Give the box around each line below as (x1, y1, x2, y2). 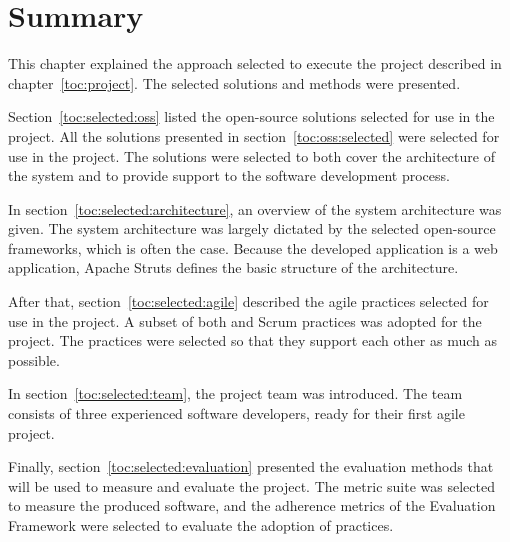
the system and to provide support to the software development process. (8, 165, 450, 186)
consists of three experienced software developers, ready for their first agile (8, 403, 465, 424)
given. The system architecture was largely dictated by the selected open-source (8, 218, 496, 239)
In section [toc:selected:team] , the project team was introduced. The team (8, 383, 463, 404)
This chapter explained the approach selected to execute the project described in (8, 53, 502, 74)
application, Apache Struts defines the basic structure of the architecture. (8, 257, 459, 278)
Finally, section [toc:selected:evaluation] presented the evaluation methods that (8, 456, 494, 477)
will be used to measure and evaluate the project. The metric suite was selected (8, 475, 495, 496)
